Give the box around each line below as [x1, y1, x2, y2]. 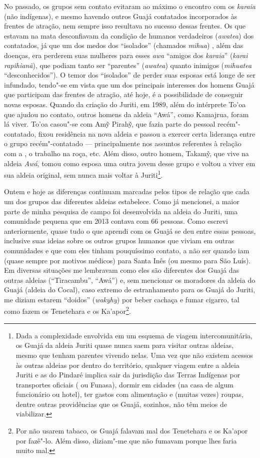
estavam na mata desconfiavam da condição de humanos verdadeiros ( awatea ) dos [4, 30, 254, 41]
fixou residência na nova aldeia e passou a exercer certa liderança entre [38, 128, 255, 139]
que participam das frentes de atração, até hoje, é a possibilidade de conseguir [4, 89, 243, 100]
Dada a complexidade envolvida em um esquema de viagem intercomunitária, [15, 330, 253, 340]
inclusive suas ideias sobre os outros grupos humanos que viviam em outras [4, 235, 234, 246]
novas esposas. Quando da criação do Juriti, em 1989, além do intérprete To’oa [4, 99, 246, 109]
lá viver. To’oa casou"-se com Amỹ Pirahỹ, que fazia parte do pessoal [4, 119, 215, 129]
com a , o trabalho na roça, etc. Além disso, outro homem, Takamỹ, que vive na [4, 148, 249, 158]
